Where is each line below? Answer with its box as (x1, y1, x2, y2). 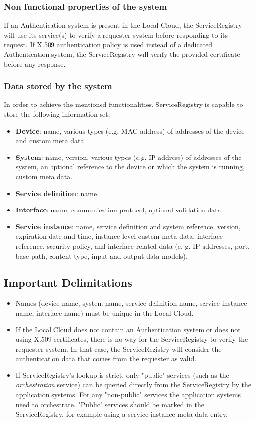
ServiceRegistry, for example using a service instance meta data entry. (15, 409, 228, 419)
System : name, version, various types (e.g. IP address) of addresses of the (15, 152, 242, 162)
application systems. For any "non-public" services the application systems (15, 389, 241, 400)
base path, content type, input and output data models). (15, 250, 188, 261)
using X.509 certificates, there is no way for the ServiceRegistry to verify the (15, 334, 248, 344)
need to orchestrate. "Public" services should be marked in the (15, 399, 204, 409)
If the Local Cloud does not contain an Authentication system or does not (15, 324, 241, 334)
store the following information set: (4, 109, 110, 119)
